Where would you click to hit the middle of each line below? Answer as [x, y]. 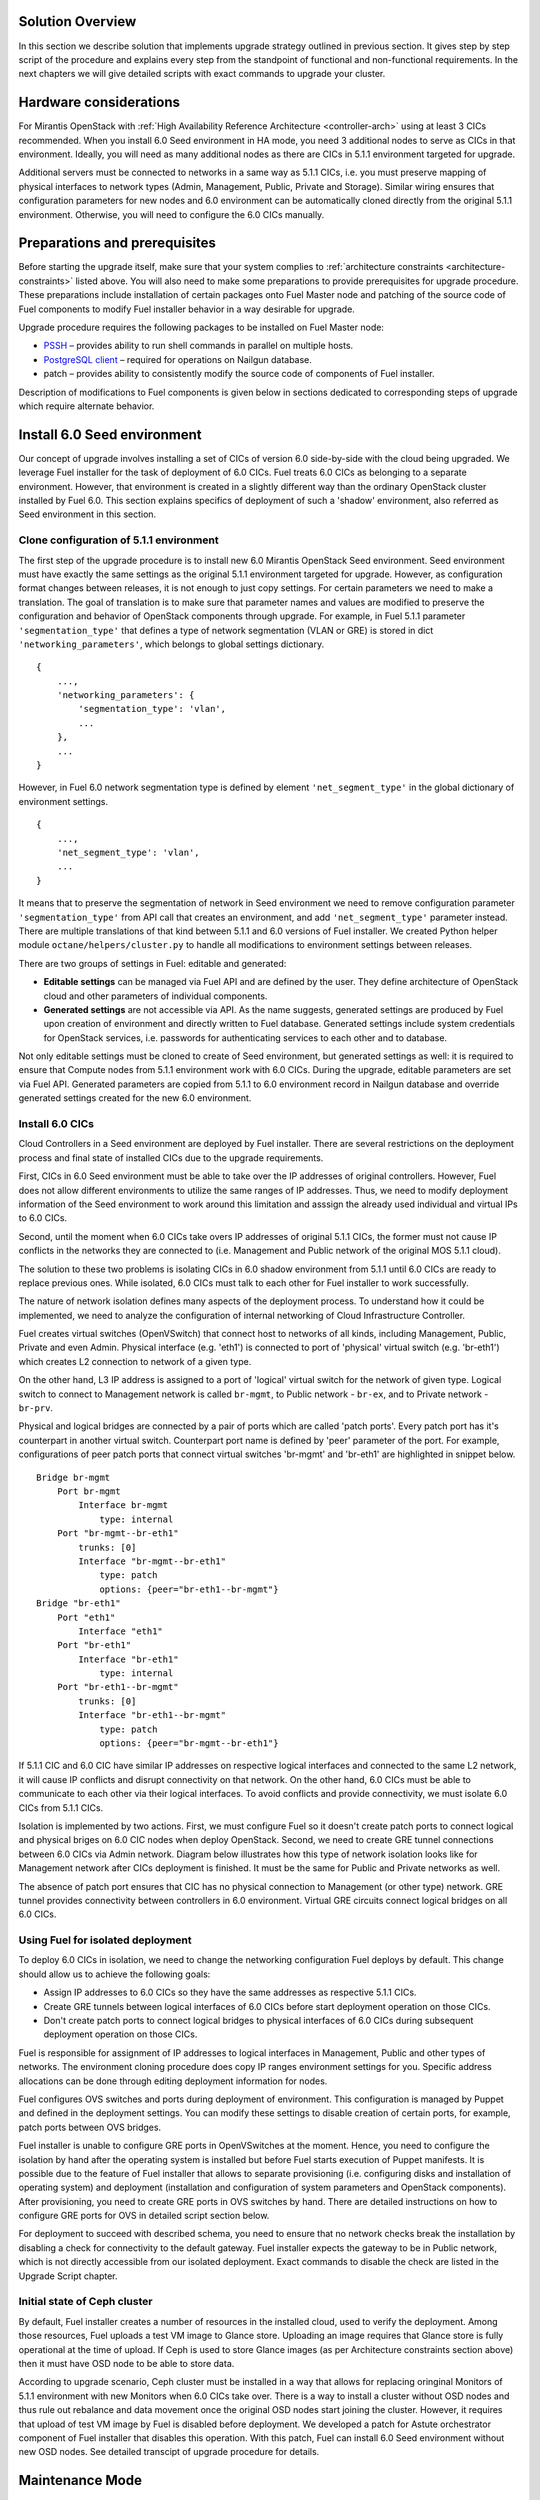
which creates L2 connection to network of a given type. [135, 1361]
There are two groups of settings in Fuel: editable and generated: [152, 963]
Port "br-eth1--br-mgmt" [117, 1687]
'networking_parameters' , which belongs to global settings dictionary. [171, 644]
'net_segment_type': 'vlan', [128, 852]
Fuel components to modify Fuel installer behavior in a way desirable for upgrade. [186, 309]
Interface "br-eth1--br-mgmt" [152, 1715]
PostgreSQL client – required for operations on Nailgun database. [177, 359]
